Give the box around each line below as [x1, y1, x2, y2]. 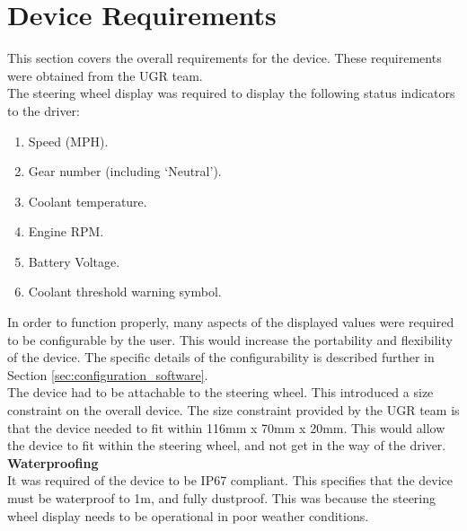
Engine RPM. [28, 222, 104, 241]
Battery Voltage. [28, 252, 120, 270]
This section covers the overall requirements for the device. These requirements [7, 49, 442, 67]
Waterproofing [7, 453, 99, 472]
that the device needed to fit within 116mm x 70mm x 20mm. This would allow [7, 418, 445, 437]
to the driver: [7, 101, 80, 119]
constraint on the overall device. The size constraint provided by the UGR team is [7, 401, 460, 420]
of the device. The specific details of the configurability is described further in [7, 348, 435, 367]
